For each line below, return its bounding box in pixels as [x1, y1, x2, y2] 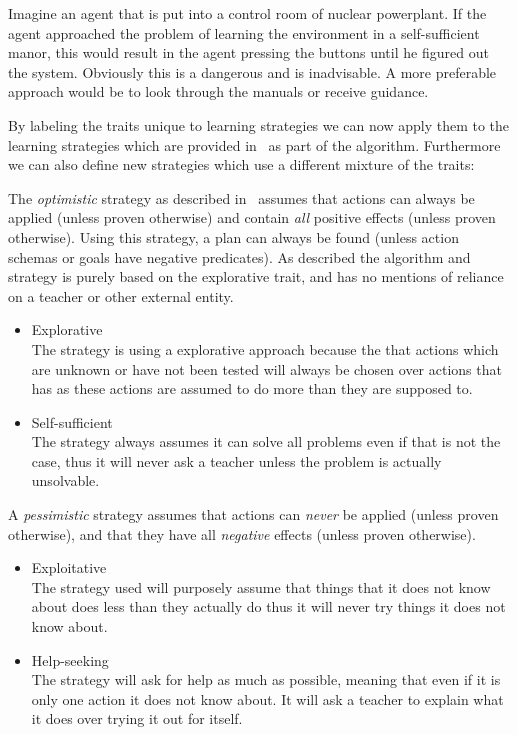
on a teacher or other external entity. [8, 285, 234, 306]
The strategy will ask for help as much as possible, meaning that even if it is [31, 669, 501, 690]
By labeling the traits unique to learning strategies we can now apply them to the [8, 114, 510, 135]
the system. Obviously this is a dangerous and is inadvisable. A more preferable [8, 61, 497, 82]
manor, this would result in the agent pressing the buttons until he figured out [8, 42, 489, 63]
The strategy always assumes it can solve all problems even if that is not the [31, 431, 501, 452]
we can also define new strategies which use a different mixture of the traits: [8, 154, 475, 175]
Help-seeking [31, 649, 109, 670]
